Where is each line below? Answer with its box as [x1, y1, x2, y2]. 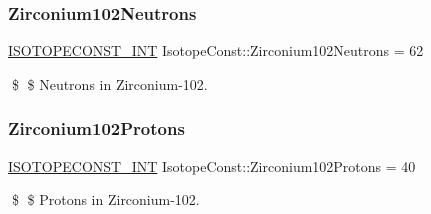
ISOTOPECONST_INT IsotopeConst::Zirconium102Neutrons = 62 [8, 40, 424, 61]
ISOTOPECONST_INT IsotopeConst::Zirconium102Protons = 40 [8, 155, 416, 176]
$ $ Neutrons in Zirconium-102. [11, 73, 208, 94]
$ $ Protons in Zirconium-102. [11, 189, 200, 210]
